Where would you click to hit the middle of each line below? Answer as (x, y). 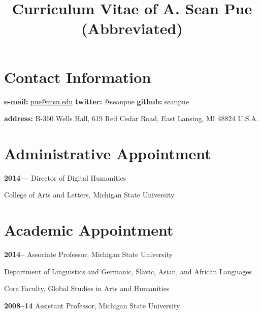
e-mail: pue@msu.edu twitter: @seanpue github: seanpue (97, 101)
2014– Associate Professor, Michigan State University (88, 254)
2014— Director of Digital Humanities (65, 177)
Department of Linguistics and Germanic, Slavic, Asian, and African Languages (128, 271)
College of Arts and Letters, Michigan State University (89, 195)
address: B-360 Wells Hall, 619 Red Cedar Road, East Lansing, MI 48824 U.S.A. (131, 118)
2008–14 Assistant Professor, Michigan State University (92, 305)
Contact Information (78, 77)
